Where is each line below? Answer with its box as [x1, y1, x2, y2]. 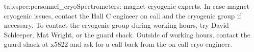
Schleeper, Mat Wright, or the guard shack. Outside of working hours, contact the [4, 29, 251, 39]
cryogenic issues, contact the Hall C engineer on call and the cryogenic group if [4, 10, 241, 20]
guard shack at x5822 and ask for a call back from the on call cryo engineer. [4, 39, 232, 49]
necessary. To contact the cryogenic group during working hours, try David [4, 20, 229, 30]
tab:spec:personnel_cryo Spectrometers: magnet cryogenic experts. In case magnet [4, 1, 250, 11]
